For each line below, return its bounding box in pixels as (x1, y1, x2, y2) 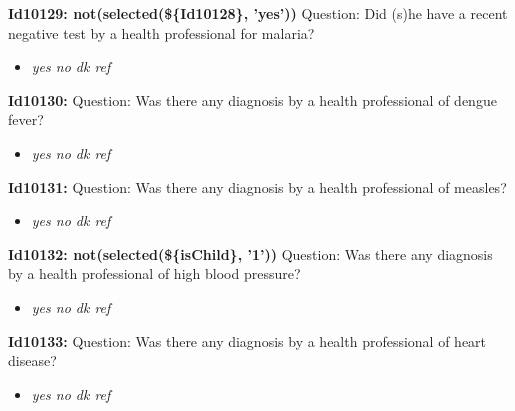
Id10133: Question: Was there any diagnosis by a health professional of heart (8, 330, 487, 351)
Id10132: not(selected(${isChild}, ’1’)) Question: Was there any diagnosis (8, 243, 493, 264)
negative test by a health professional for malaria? (8, 22, 315, 43)
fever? (8, 109, 44, 130)
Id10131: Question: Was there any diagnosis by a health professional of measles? (8, 176, 507, 197)
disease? (8, 350, 57, 371)
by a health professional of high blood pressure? (8, 263, 301, 284)
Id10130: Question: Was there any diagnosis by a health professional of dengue (8, 89, 497, 110)
